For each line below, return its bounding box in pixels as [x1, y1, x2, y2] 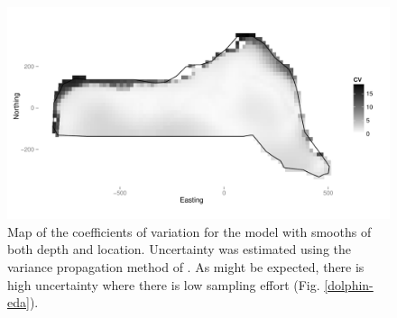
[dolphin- [324, 275, 374, 294]
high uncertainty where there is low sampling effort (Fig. [7, 275, 320, 294]
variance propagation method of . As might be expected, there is [7, 257, 365, 276]
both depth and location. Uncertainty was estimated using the [7, 240, 352, 259]
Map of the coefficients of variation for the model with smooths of [7, 222, 372, 241]
